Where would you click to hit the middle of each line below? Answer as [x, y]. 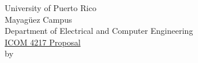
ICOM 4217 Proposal [43, 42]
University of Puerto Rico [51, 8]
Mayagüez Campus [39, 19]
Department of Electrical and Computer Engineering [99, 31]
